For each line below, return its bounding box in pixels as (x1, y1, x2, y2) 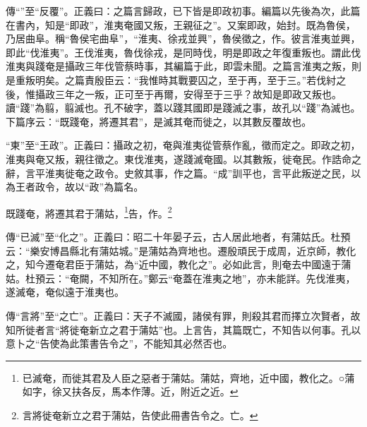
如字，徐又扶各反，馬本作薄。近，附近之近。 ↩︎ (22, 384, 239, 399)
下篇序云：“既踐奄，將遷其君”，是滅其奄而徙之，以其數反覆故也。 (6, 114, 312, 128)
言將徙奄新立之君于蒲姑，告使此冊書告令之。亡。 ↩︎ (22, 407, 258, 422)
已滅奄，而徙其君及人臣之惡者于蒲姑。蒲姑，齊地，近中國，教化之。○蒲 (22, 370, 355, 385)
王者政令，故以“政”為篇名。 (15, 179, 144, 194)
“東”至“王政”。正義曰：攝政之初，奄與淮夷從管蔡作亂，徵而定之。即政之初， (6, 138, 361, 152)
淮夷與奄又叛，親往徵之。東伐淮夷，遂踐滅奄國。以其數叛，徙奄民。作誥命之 (6, 151, 361, 166)
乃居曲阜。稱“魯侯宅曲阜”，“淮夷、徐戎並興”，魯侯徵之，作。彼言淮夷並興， (6, 31, 361, 46)
